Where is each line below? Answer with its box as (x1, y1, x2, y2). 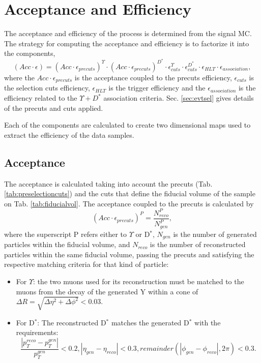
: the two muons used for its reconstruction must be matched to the (33, 276, 244, 286)
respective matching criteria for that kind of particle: (4, 259, 169, 269)
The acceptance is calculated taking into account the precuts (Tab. (4, 178, 213, 189)
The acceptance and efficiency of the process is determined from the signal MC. (4, 28, 252, 39)
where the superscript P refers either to (4, 228, 127, 239)
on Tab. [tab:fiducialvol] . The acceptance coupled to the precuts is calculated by (4, 198, 254, 208)
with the (194, 317, 221, 327)
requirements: (16, 327, 59, 338)
